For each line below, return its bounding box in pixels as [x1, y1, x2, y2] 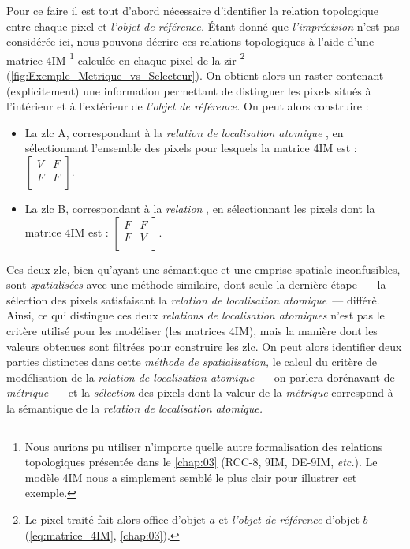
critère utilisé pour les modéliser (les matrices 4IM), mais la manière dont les [6, 322, 378, 338]
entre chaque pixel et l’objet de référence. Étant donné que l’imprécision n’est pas [6, 17, 400, 34]
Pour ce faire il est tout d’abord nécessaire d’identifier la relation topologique [6, 2, 379, 18]
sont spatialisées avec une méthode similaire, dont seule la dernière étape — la [6, 276, 386, 293]
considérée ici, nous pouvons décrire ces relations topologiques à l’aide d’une [6, 33, 375, 50]
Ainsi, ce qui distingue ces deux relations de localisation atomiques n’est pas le [6, 307, 385, 323]
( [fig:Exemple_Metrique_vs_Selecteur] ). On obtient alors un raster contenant [6, 67, 384, 84]
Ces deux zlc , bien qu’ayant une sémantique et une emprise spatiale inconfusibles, [6, 260, 401, 277]
